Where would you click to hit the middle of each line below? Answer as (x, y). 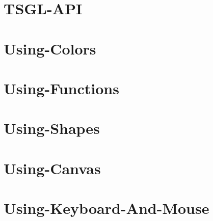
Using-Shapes (52, 128)
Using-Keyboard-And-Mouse (107, 208)
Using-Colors (50, 48)
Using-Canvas (52, 168)
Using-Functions (61, 88)
